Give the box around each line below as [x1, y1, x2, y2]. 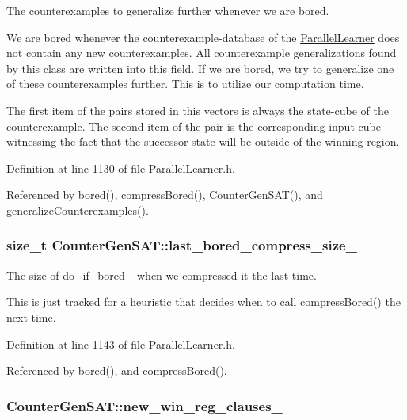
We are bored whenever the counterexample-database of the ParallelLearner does [6, 29, 400, 45]
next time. [6, 308, 56, 325]
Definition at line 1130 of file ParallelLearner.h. [6, 159, 235, 176]
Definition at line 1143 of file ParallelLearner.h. [6, 335, 235, 352]
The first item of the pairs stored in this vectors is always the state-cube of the [6, 101, 389, 118]
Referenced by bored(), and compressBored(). [6, 362, 227, 379]
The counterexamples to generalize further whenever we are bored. [6, 2, 329, 18]
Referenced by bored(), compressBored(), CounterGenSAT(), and [6, 186, 323, 203]
